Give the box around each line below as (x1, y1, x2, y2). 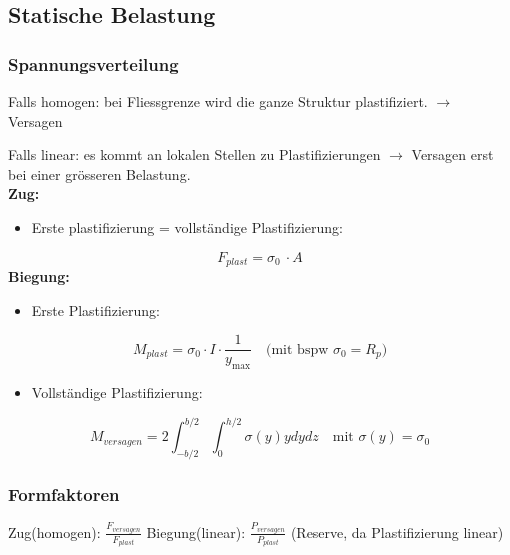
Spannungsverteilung (8, 51, 179, 76)
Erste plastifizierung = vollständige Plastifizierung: (31, 216, 343, 237)
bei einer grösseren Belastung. (8, 163, 191, 184)
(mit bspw (266, 342, 329, 357)
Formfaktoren (8, 481, 120, 506)
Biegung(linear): (146, 521, 246, 542)
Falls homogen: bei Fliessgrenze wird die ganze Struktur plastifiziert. (8, 91, 428, 111)
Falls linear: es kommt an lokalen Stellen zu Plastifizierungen (8, 144, 381, 165)
